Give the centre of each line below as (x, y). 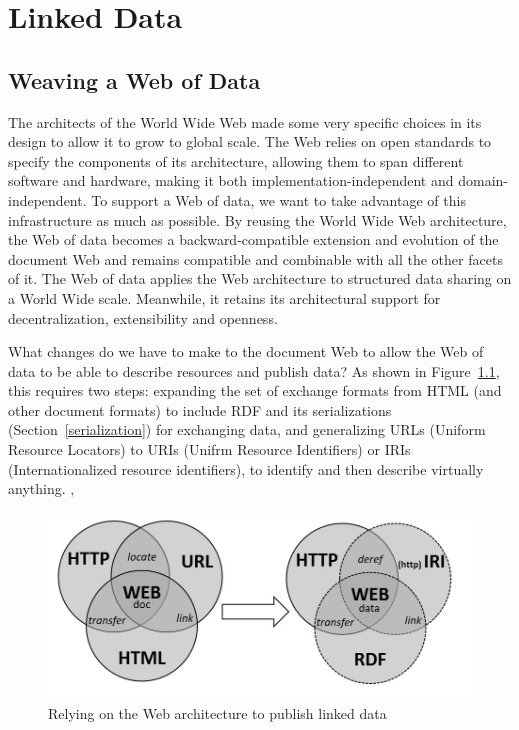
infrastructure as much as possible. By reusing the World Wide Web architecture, (257, 219)
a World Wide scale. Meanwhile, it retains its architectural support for (224, 297)
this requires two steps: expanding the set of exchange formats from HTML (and (255, 390)
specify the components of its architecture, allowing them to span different (236, 160)
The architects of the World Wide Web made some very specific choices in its (245, 121)
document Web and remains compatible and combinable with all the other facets (255, 258)
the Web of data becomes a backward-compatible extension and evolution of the (253, 239)
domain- (483, 180)
